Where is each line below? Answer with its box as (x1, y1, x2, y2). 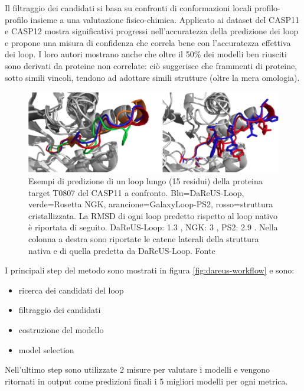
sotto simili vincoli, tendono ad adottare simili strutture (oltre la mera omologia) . (5, 71, 300, 83)
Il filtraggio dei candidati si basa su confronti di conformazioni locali (5, 2, 252, 14)
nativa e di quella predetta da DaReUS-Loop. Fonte (28, 244, 215, 256)
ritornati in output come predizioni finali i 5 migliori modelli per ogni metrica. (5, 374, 288, 387)
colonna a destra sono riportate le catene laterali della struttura (28, 232, 259, 245)
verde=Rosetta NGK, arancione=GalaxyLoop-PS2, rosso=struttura (28, 198, 273, 210)
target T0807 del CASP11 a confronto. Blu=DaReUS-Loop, (28, 186, 244, 198)
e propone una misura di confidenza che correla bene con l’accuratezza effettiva (5, 36, 291, 48)
